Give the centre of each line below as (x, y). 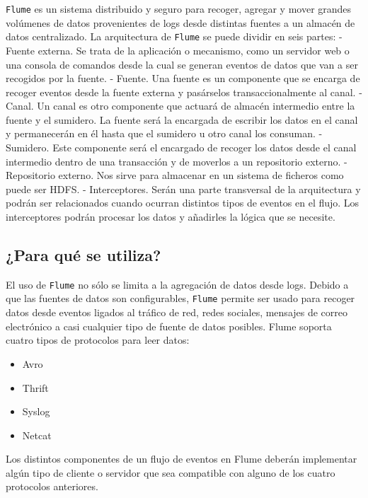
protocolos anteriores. (52, 486)
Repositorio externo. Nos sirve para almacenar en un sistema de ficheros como (175, 175)
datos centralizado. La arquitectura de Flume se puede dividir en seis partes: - (174, 36)
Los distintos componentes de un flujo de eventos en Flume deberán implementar (182, 459)
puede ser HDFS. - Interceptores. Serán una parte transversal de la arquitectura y (183, 189)
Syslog (36, 411)
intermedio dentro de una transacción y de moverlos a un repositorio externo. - (177, 161)
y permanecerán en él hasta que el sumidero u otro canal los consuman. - (164, 133)
